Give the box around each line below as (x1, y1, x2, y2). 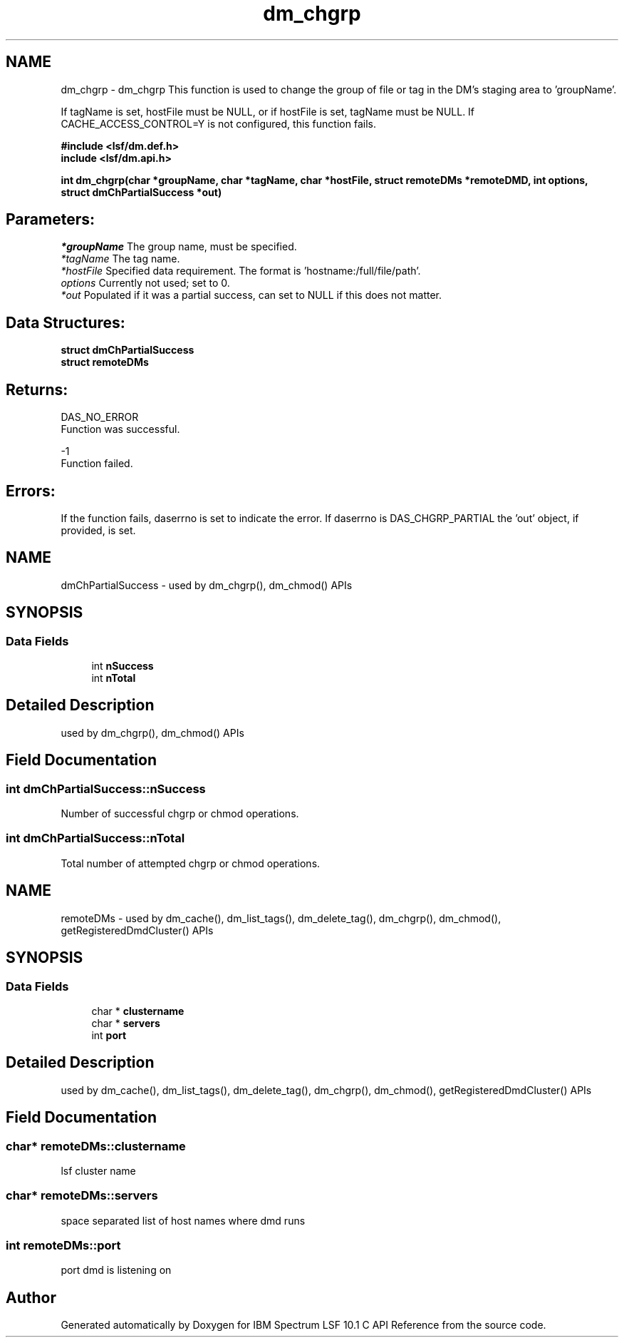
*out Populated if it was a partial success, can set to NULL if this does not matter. (61, 289, 442, 302)
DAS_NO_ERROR (61, 411, 139, 424)
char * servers (91, 1016, 160, 1029)
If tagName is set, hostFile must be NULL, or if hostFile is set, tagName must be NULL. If (61, 105, 475, 118)
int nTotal (91, 672, 136, 685)
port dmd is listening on (61, 1264, 172, 1277)
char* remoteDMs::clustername (6, 1138, 186, 1153)
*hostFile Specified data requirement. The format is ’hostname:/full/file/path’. (61, 265, 421, 277)
